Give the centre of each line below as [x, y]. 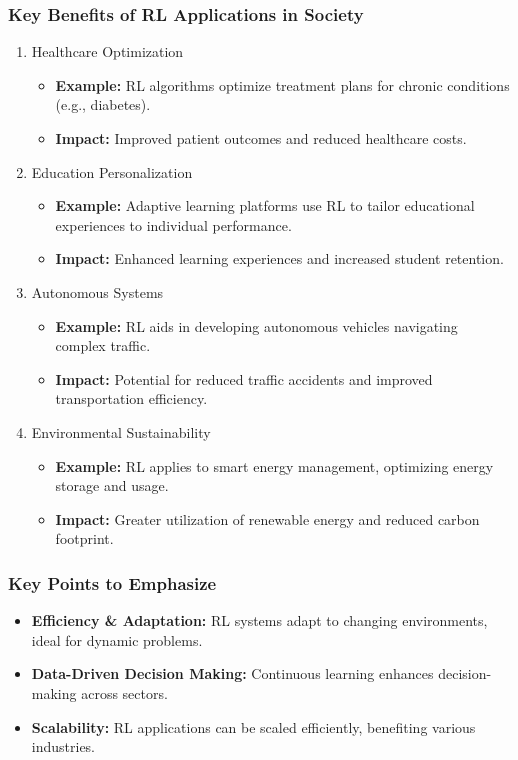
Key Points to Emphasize [112, 582]
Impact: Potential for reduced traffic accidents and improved [244, 378]
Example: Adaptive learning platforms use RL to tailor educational [265, 205]
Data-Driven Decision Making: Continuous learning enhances [232, 673]
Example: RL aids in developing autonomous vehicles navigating [256, 325]
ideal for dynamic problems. [117, 639]
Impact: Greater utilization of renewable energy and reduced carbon [267, 518]
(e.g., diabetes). [103, 104]
